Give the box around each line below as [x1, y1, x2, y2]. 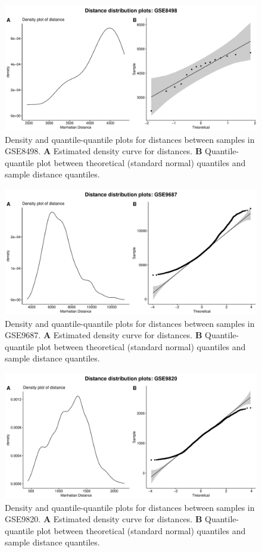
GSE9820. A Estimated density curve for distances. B [5, 513, 202, 525]
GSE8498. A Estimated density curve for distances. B [5, 145, 202, 157]
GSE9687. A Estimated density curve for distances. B [5, 329, 202, 341]
